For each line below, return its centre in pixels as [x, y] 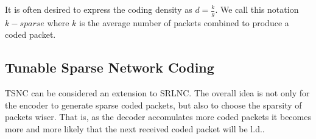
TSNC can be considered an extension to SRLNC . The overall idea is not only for [157, 93]
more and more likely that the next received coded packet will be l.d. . [135, 129]
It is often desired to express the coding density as [99, 9]
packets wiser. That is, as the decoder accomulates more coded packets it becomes [158, 117]
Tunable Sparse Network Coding [110, 67]
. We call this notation [257, 9]
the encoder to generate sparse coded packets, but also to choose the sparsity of [153, 105]
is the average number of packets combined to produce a [184, 22]
